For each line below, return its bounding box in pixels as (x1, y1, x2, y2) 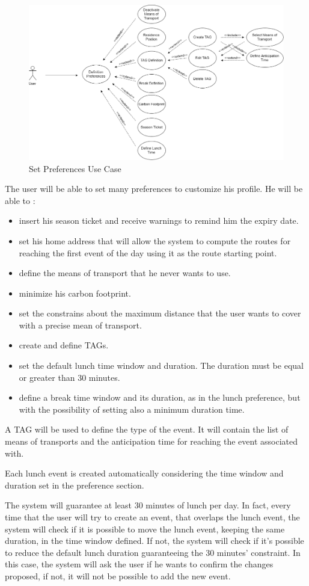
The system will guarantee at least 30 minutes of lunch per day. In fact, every (5, 499, 291, 511)
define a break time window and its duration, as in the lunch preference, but (19, 391, 301, 404)
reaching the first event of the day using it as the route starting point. (19, 246, 277, 259)
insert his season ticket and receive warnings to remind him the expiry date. (19, 214, 299, 227)
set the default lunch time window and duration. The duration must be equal (19, 359, 304, 372)
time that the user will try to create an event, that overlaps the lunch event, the (5, 511, 300, 523)
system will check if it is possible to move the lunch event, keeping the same (5, 522, 285, 535)
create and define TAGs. (19, 339, 109, 351)
